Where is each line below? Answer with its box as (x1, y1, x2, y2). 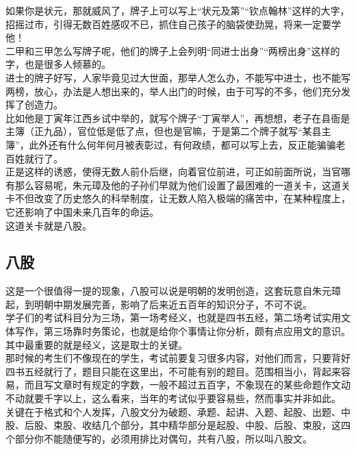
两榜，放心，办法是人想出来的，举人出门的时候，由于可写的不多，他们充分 (5, 84, 341, 98)
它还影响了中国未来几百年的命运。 (5, 204, 159, 218)
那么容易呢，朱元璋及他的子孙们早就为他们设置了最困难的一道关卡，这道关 (14, 177, 351, 192)
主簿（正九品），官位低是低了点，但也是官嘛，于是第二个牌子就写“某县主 (5, 124, 331, 138)
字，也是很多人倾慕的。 (5, 57, 111, 71)
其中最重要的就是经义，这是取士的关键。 (5, 337, 188, 351)
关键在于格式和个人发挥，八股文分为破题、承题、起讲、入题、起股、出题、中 (5, 404, 351, 418)
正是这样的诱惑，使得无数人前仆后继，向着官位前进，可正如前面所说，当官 (5, 164, 341, 179)
